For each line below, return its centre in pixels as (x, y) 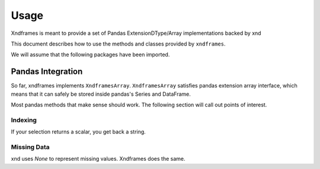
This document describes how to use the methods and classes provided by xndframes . (118, 44)
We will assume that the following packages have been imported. (90, 55)
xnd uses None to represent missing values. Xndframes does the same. (98, 159)
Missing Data (30, 147)
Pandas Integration (47, 72)
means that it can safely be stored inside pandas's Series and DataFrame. (101, 94)
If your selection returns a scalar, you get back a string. (79, 132)
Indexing (24, 120)
